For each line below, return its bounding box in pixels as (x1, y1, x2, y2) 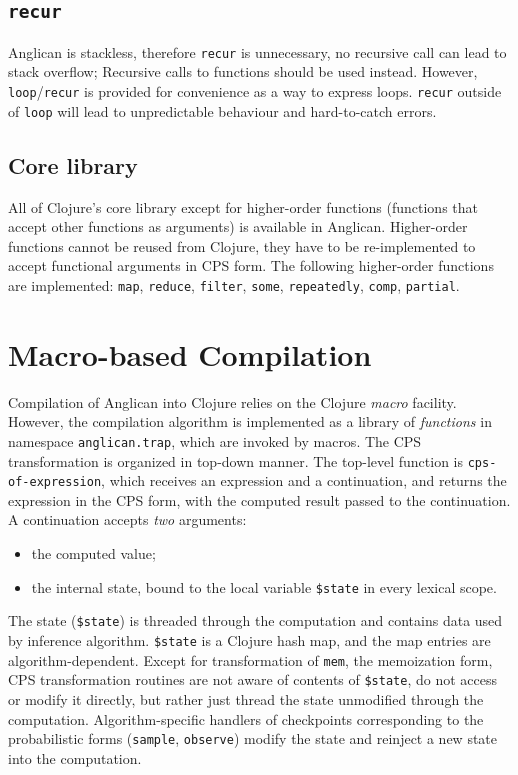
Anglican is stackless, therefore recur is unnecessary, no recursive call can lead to (8, 41, 507, 62)
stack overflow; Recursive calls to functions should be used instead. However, (8, 61, 478, 82)
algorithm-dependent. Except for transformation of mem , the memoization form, (8, 649, 493, 670)
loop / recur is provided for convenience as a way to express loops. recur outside (8, 81, 502, 102)
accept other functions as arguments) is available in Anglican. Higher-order (8, 216, 468, 237)
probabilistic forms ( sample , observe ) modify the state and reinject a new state (8, 728, 498, 749)
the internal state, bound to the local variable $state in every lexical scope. (31, 576, 497, 597)
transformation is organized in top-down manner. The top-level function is (8, 450, 464, 471)
